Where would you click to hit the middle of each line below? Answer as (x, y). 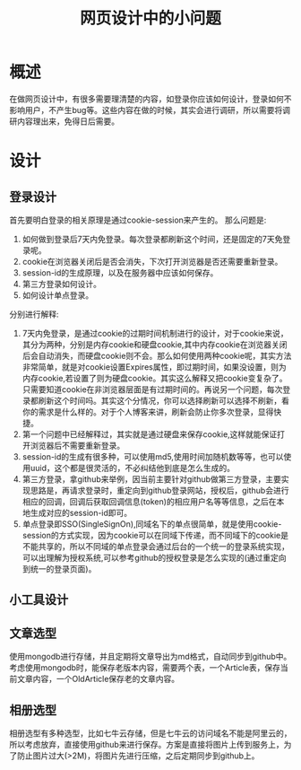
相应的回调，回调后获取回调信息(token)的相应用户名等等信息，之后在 (149, 501)
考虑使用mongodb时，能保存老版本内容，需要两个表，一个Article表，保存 (145, 668)
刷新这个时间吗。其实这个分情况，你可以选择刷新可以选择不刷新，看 (163, 400)
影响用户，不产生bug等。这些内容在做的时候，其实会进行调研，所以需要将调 (150, 109)
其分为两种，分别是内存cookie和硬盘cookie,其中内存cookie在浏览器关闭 (155, 344)
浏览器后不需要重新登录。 (77, 445)
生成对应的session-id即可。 (81, 512)
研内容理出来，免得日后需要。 (64, 121)
